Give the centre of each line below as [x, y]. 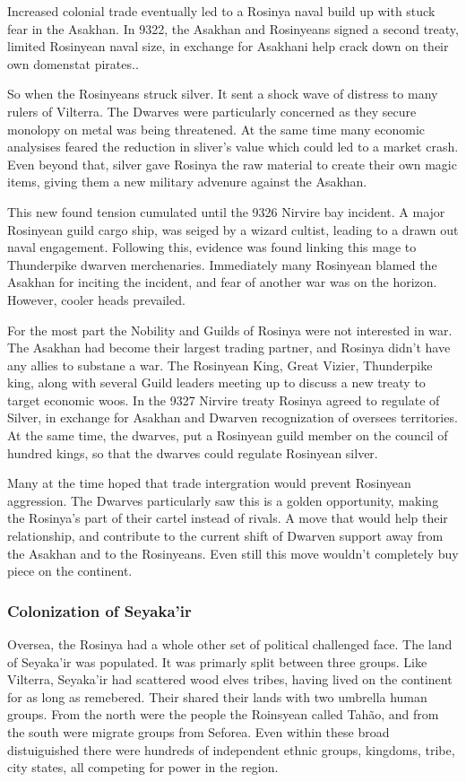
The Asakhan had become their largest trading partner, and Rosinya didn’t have [229, 348]
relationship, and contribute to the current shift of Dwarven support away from [225, 536]
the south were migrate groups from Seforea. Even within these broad [198, 732]
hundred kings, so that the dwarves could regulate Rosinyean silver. [193, 452]
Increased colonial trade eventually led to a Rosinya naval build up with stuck [221, 11]
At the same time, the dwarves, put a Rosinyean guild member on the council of [228, 435]
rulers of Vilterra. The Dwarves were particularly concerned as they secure [212, 111]
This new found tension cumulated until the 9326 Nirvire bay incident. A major [226, 211]
